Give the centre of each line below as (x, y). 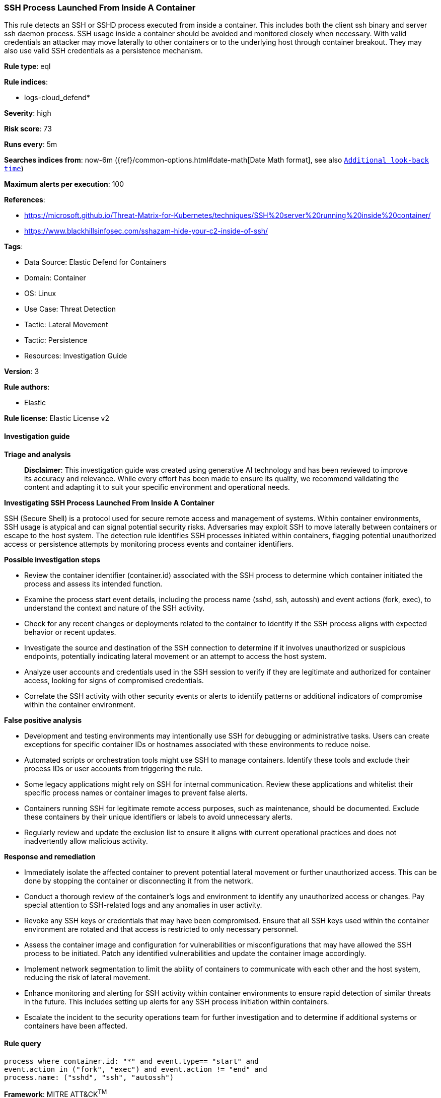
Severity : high (28, 113)
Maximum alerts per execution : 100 (64, 184)
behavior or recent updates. (70, 632)
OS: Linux (40, 294)
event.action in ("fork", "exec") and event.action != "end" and (136, 1069)
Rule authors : (27, 387)
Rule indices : (26, 82)
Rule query (23, 1044)
